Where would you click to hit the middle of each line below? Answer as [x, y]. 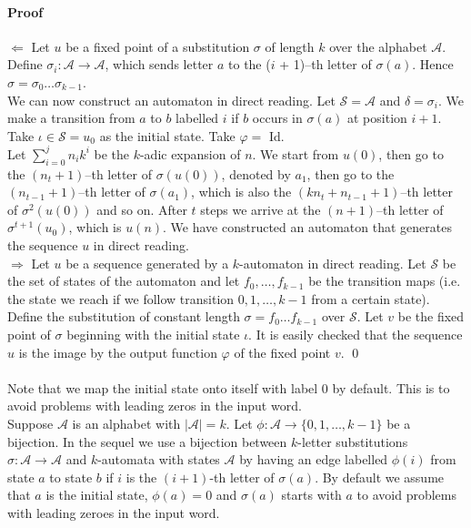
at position [377, 118]
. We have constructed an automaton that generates [307, 227]
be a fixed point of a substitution [158, 46]
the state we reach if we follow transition [121, 298]
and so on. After [142, 209]
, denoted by [256, 173]
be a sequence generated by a [147, 263]
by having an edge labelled [314, 459]
